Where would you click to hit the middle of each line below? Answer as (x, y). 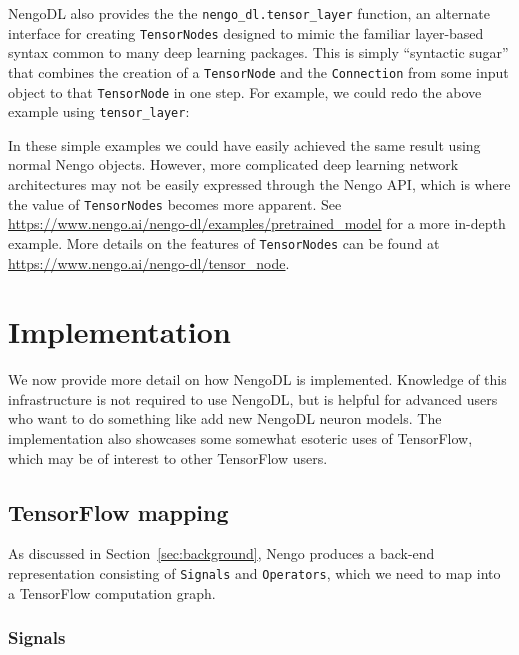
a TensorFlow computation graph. (112, 592)
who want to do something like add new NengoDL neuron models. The (225, 418)
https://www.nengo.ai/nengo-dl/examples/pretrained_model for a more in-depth (257, 223)
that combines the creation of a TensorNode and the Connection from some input (258, 71)
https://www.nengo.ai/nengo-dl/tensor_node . (149, 262)
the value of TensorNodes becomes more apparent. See (175, 203)
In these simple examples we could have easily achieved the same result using (244, 144)
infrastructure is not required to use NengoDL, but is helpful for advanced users (253, 398)
